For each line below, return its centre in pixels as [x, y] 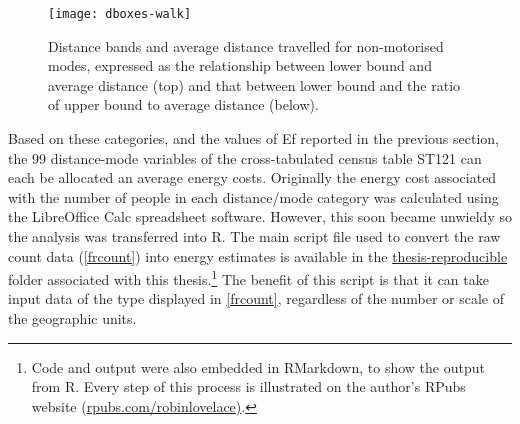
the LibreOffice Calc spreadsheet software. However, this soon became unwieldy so [260, 216]
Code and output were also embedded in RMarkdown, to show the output [258, 366]
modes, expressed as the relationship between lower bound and [240, 65]
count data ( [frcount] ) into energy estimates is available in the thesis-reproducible [258, 255]
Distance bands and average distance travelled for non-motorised [246, 45]
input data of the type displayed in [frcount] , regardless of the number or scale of [256, 298]
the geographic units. [72, 318]
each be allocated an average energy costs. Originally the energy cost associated [252, 177]
